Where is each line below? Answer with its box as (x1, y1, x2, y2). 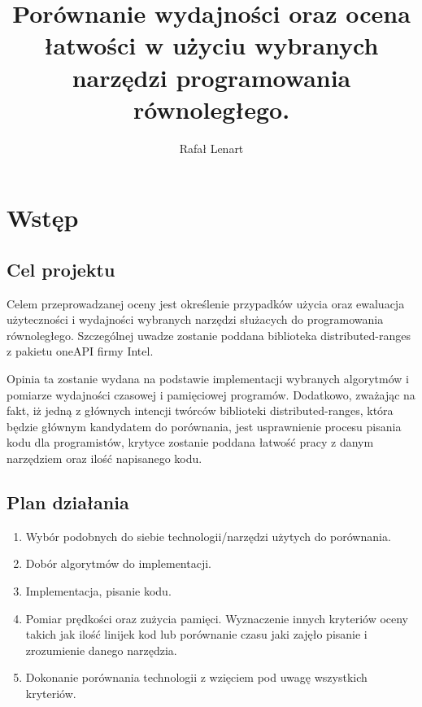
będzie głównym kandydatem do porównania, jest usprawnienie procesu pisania (7, 417, 402, 434)
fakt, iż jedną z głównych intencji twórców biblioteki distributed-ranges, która (7, 402, 394, 419)
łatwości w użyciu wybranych (44, 28, 379, 62)
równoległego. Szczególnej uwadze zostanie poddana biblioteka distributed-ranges (7, 326, 411, 343)
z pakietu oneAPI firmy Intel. (7, 343, 154, 360)
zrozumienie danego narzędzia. (25, 641, 177, 658)
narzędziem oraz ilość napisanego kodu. (7, 450, 202, 467)
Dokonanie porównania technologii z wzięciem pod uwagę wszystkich (25, 669, 368, 686)
